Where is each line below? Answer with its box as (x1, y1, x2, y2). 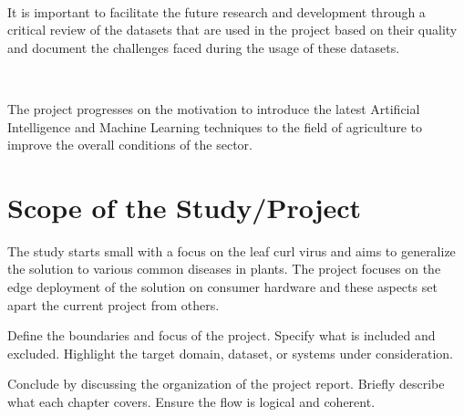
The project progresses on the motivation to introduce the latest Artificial (7, 99, 420, 118)
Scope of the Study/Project (7, 188, 362, 225)
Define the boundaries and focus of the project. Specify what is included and (7, 326, 436, 345)
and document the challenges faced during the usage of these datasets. (7, 37, 400, 57)
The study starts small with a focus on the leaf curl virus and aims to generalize (7, 241, 456, 260)
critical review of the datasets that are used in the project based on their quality (7, 20, 458, 39)
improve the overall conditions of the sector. (7, 135, 253, 154)
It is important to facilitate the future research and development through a (7, 2, 426, 21)
